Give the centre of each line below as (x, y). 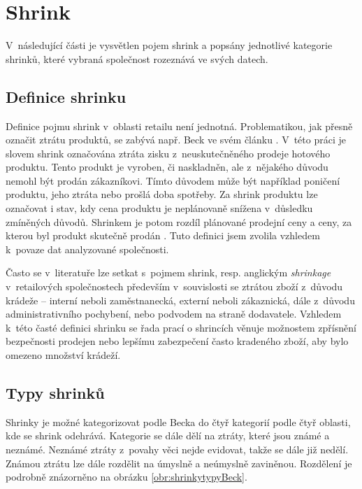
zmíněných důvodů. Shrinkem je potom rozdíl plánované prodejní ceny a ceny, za (179, 221)
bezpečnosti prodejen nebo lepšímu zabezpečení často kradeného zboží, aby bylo (177, 341)
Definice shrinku (66, 96)
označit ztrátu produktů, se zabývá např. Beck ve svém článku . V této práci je (176, 140)
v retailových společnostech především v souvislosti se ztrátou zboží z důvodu (174, 286)
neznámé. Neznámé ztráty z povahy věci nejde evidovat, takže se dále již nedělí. (177, 449)
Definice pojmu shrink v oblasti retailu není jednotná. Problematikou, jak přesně (179, 126)
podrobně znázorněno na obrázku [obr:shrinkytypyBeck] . (126, 477)
